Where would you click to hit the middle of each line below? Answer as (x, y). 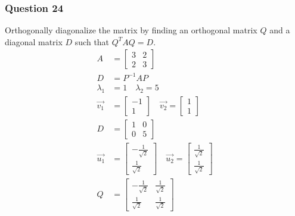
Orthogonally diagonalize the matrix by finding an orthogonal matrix (131, 30)
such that (92, 41)
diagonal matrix (34, 41)
